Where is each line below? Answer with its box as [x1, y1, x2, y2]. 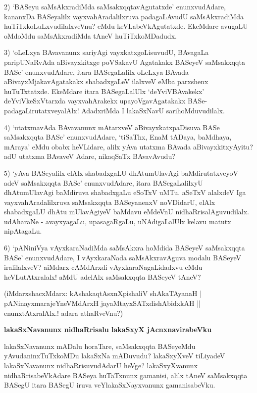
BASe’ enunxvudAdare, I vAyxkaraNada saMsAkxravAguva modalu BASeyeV [4, 252, 242, 262]
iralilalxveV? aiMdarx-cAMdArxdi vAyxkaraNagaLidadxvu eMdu [4, 262, 203, 272]
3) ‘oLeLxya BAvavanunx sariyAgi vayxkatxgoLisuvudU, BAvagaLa [4, 47, 209, 57]
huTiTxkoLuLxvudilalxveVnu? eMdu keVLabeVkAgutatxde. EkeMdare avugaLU [4, 21, 248, 31]
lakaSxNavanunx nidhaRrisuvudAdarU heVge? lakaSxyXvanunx [4, 360, 198, 370]
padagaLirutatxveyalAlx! [4, 105, 79, 115]
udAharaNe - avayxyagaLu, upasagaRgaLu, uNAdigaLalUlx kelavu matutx [4, 216, 231, 226]
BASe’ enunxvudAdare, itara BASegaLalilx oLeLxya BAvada [4, 66, 189, 77]
